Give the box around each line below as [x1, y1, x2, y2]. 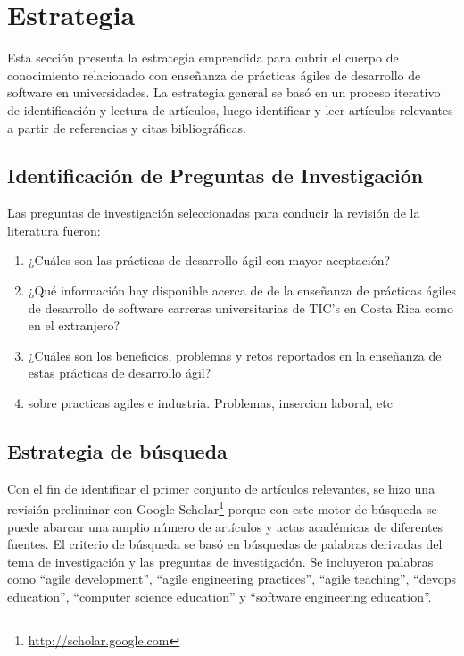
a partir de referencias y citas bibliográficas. [7, 118, 246, 137]
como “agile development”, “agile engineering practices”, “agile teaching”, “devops [7, 569, 457, 588]
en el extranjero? [28, 316, 120, 335]
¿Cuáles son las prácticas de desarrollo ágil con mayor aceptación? [28, 251, 391, 270]
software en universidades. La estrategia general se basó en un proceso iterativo [7, 83, 441, 102]
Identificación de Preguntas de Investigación [7, 162, 424, 189]
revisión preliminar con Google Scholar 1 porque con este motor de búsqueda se [7, 497, 437, 519]
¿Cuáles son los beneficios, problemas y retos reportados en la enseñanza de [28, 345, 442, 364]
